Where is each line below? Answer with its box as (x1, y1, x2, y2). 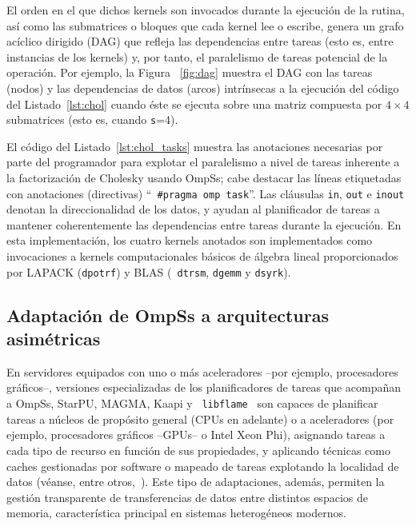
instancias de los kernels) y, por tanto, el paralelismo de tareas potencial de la (6, 48, 388, 65)
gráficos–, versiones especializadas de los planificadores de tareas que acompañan (6, 379, 402, 396)
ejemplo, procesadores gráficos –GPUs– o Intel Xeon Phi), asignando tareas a (6, 426, 386, 443)
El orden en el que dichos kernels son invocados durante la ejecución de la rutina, (6, 2, 405, 18)
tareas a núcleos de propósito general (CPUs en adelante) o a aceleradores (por (6, 410, 394, 427)
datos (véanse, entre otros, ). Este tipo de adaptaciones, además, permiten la (6, 473, 385, 490)
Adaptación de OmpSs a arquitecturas (6, 302, 330, 327)
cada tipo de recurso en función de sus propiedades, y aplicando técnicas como (6, 441, 390, 458)
